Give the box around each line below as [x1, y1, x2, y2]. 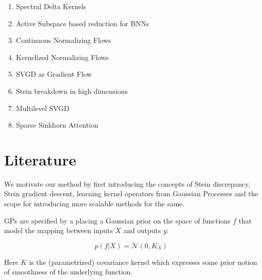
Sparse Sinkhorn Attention [16, 120, 98, 130]
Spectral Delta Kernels [16, 1, 86, 11]
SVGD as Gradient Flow [16, 69, 92, 79]
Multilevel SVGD [16, 102, 70, 113]
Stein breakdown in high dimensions [16, 85, 128, 96]
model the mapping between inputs [4, 225, 113, 236]
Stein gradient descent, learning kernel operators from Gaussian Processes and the [4, 188, 258, 199]
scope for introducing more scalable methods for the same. [4, 198, 185, 209]
